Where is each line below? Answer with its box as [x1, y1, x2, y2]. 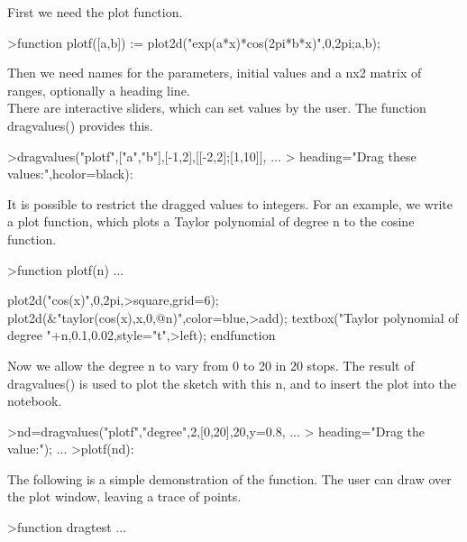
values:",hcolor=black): [7, 164, 133, 183]
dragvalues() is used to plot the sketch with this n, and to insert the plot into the [7, 373, 456, 392]
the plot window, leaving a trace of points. [7, 487, 242, 506]
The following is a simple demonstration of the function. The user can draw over [7, 469, 452, 488]
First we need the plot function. [7, 3, 183, 21]
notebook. [7, 391, 62, 410]
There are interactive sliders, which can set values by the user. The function [7, 98, 426, 117]
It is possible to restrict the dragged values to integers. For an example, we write [7, 194, 453, 213]
